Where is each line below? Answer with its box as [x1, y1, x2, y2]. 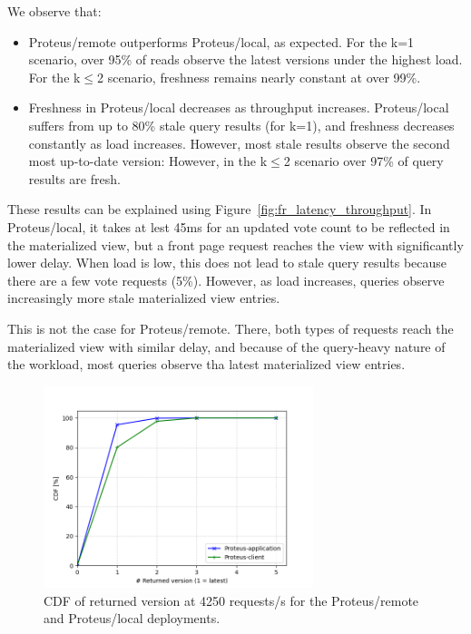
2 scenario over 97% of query [283, 151, 444, 171]
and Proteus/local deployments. [44, 609, 221, 628]
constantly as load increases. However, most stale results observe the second [28, 133, 450, 152]
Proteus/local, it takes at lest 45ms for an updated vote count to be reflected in [7, 217, 450, 236]
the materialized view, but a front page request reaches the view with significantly [7, 235, 464, 254]
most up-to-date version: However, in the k [28, 151, 268, 171]
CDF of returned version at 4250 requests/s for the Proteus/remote [44, 590, 419, 610]
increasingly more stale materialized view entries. [7, 288, 280, 307]
